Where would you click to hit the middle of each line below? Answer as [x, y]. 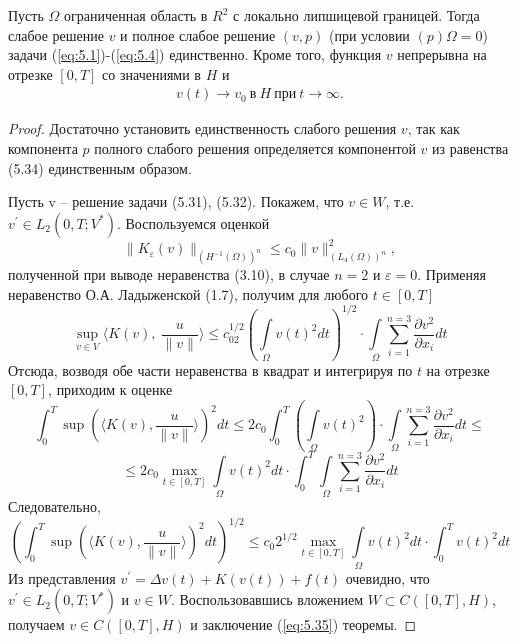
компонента [43, 148]
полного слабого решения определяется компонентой [255, 148]
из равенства [470, 148]
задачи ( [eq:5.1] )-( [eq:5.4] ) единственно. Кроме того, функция [195, 54]
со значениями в [151, 73]
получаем [36, 624]
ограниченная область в [135, 15]
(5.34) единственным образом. [100, 167]
